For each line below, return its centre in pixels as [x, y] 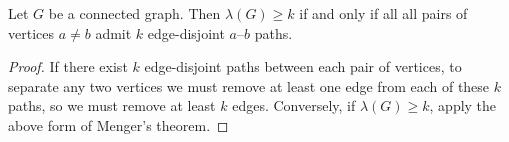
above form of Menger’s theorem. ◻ [118, 124]
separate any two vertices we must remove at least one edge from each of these [249, 85]
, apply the [463, 105]
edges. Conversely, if [294, 105]
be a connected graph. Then [134, 13]
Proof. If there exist [68, 66]
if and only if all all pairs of [383, 13]
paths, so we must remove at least [112, 105]
